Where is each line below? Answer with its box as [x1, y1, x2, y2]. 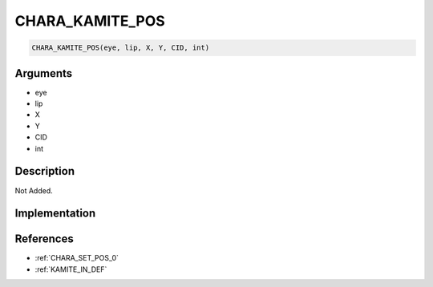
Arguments [14, 67, 73, 80]
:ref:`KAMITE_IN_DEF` [34, 265, 107, 274]
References [14, 232, 74, 246]
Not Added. [14, 185, 54, 196]
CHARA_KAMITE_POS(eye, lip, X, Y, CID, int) [31, 43, 210, 52]
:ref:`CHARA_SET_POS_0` [34, 253, 119, 263]
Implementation [14, 207, 96, 220]
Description [14, 164, 75, 178]
